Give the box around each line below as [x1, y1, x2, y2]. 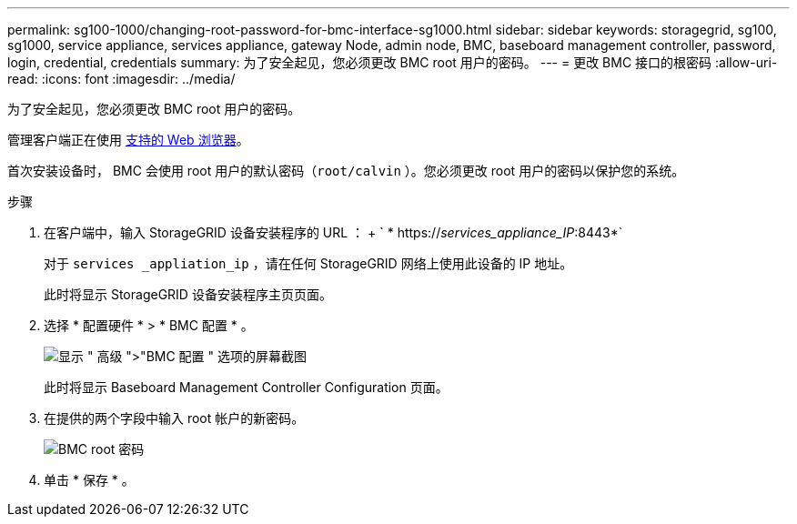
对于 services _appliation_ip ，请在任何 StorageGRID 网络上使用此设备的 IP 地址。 [44, 256, 573, 271]
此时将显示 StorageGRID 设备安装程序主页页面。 [44, 287, 332, 302]
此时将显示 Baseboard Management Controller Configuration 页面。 [44, 379, 449, 395]
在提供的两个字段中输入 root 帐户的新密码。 [44, 410, 305, 426]
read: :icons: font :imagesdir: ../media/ [7, 71, 236, 86]
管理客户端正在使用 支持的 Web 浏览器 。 [7, 132, 249, 147]
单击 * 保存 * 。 [44, 472, 135, 488]
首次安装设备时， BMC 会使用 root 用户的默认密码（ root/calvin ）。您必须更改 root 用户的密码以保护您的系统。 [7, 163, 685, 178]
